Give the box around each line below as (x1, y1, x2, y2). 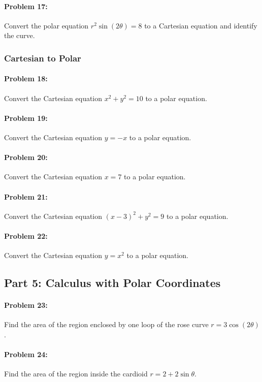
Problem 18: (4, 73, 48, 84)
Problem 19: (4, 112, 48, 123)
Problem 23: (4, 300, 48, 310)
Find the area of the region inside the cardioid (4, 368, 148, 379)
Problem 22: (4, 230, 48, 241)
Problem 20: (4, 152, 48, 163)
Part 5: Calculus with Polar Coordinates (4, 275, 221, 291)
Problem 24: (4, 349, 48, 360)
